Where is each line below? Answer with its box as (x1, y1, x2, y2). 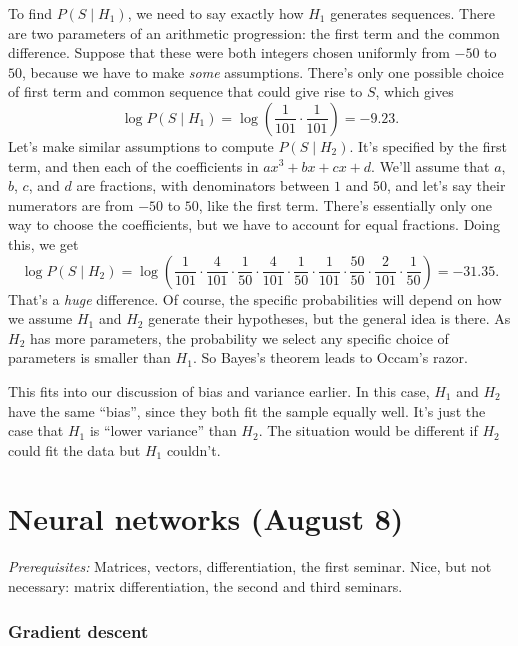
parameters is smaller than (8, 347, 171, 368)
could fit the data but (8, 439, 141, 460)
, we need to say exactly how (127, 3, 304, 23)
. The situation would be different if (258, 420, 478, 441)
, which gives (375, 81, 454, 102)
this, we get (8, 233, 79, 254)
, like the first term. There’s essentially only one (198, 194, 493, 215)
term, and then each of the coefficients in (8, 155, 259, 176)
